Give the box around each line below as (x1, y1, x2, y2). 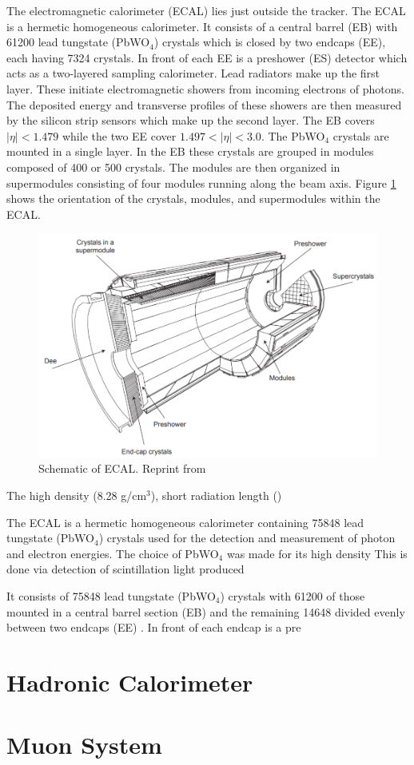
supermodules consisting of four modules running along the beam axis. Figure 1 (6, 174, 396, 191)
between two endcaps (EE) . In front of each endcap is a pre (6, 619, 301, 636)
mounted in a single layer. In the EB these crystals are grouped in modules (6, 143, 374, 160)
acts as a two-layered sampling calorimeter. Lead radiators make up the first (6, 65, 380, 81)
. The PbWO (261, 127, 325, 144)
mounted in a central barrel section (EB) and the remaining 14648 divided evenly (6, 603, 405, 620)
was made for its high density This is (226, 545, 408, 561)
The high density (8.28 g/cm (6, 487, 147, 503)
